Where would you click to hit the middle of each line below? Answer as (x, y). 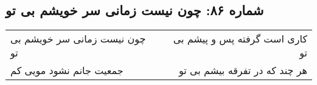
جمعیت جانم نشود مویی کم (67, 70)
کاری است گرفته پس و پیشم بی (240, 39)
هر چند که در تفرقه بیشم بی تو (243, 70)
